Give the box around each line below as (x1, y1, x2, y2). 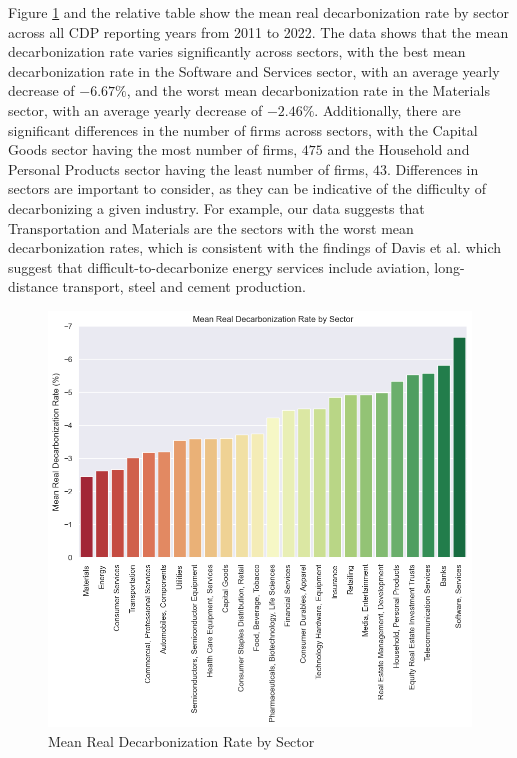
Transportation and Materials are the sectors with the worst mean (8, 217, 414, 238)
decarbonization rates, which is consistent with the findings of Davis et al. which (8, 237, 502, 258)
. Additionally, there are (314, 99, 461, 120)
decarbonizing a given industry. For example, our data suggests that (8, 197, 425, 218)
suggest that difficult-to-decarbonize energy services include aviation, (8, 256, 430, 277)
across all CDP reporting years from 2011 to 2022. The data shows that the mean (8, 21, 509, 42)
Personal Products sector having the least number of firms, (8, 158, 369, 179)
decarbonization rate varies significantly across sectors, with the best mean (8, 41, 466, 62)
